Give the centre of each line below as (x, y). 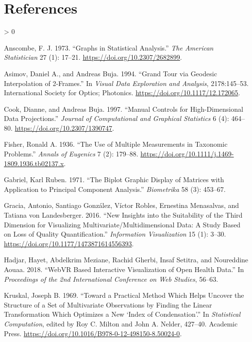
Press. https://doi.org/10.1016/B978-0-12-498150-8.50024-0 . (93, 333)
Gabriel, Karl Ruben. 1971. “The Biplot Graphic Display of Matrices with (114, 180)
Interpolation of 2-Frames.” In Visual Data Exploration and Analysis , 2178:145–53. (126, 83)
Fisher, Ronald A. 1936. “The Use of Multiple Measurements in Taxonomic (116, 144)
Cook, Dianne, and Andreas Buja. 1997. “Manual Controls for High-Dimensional (124, 109)
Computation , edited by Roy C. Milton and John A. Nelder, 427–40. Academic (121, 323)
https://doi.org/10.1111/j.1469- (187, 154)
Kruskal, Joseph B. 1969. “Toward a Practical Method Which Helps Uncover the (124, 295)
